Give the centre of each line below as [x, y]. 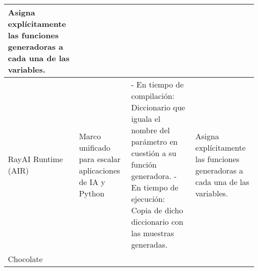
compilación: [153, 96]
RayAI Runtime [35, 159]
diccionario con [157, 222]
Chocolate [25, 259]
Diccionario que [158, 107]
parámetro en [154, 141]
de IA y [92, 181]
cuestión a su [154, 153]
